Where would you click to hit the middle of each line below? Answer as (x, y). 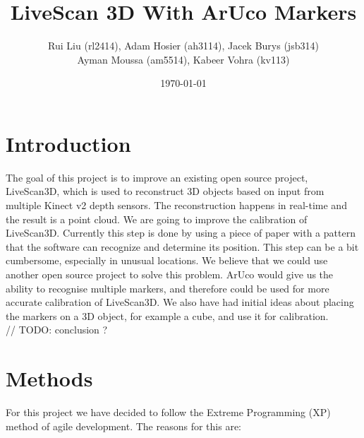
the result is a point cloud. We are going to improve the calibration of (157, 219)
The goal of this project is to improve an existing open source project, (157, 177)
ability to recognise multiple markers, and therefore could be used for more (168, 288)
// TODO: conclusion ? (57, 330)
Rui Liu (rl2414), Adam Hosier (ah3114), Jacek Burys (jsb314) (183, 46)
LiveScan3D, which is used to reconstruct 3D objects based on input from (165, 191)
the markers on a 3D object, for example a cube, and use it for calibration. (167, 315)
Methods (49, 378)
